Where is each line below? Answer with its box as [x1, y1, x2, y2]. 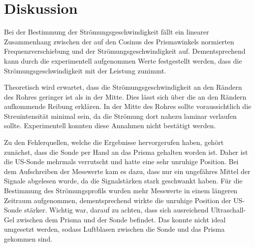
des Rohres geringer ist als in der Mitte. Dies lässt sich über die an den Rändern [4, 91, 247, 102]
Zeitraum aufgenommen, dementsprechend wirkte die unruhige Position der [4, 195, 231, 205]
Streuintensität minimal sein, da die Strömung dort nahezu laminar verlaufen [4, 110, 237, 121]
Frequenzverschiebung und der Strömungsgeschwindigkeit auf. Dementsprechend [4, 46, 246, 56]
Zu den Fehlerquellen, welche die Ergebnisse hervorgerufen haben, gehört [4, 137, 224, 147]
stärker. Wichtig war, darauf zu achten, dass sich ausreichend [24, 205, 209, 215]
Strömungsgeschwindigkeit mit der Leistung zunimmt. [4, 65, 166, 75]
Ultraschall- [211, 205, 246, 215]
